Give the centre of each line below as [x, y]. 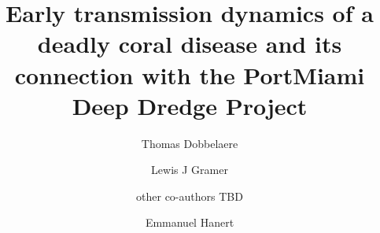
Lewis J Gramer [190, 170]
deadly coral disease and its [190, 44]
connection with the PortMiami [190, 74]
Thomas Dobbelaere [190, 143]
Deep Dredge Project [190, 105]
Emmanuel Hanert [190, 222]
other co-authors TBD [190, 196]
